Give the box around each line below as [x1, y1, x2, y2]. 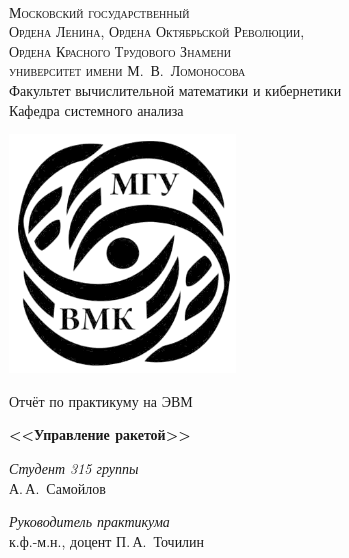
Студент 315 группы [9, 457, 139, 478]
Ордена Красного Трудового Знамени [9, 40, 232, 61]
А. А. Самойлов [9, 477, 106, 498]
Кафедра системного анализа [9, 99, 184, 120]
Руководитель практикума [9, 511, 170, 532]
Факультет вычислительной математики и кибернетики [9, 79, 342, 100]
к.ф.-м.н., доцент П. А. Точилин [9, 530, 205, 551]
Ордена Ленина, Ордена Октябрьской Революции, [9, 21, 305, 42]
